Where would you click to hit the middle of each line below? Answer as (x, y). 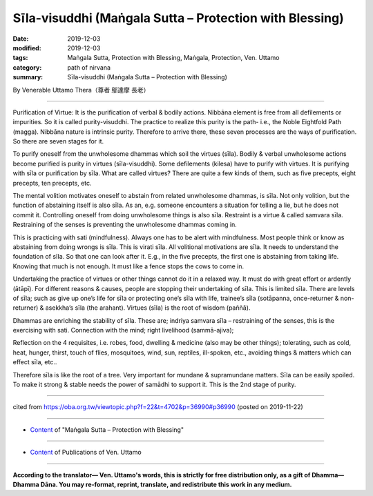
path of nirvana (89, 67)
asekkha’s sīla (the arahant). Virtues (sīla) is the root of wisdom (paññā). (148, 308)
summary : (28, 77)
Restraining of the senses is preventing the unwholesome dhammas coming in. (125, 225)
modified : (27, 48)
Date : (21, 39)
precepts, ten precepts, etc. (52, 183)
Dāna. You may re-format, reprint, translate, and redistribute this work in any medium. (166, 484)
